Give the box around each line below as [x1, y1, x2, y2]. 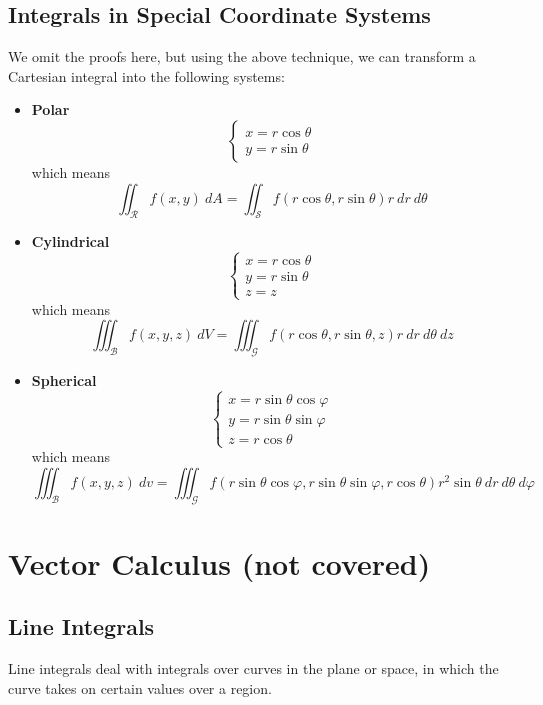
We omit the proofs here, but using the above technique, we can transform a [8, 46, 476, 67]
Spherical [31, 369, 97, 390]
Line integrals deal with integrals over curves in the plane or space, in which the [8, 658, 499, 679]
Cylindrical [31, 231, 110, 252]
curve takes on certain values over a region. [8, 677, 272, 698]
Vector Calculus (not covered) [8, 542, 431, 583]
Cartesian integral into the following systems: [8, 65, 285, 86]
